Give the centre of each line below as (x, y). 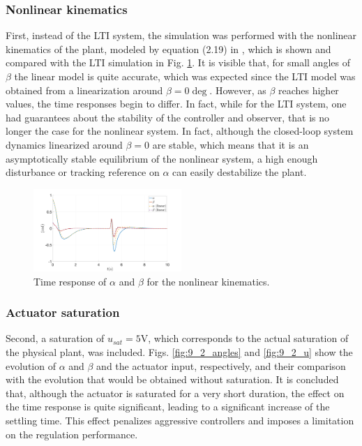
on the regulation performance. (72, 434)
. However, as (238, 90)
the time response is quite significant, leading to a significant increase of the (168, 407)
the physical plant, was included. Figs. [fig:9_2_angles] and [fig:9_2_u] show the (179, 351)
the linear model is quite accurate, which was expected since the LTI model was (185, 76)
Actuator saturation (63, 312)
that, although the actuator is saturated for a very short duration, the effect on (175, 393)
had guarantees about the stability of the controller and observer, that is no (168, 117)
